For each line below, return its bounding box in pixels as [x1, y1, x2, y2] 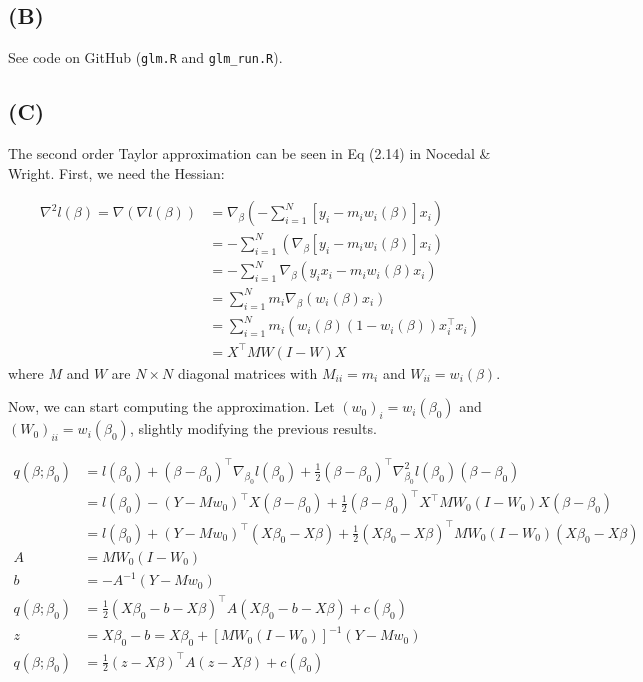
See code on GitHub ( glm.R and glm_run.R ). [8, 47, 283, 68]
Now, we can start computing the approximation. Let [8, 396, 335, 417]
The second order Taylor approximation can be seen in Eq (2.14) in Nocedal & [8, 143, 491, 164]
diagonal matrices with [177, 362, 318, 383]
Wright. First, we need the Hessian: [8, 162, 225, 183]
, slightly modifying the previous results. [129, 418, 377, 439]
